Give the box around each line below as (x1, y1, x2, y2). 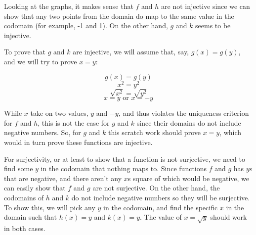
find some (4, 163, 33, 174)
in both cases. (4, 223, 45, 233)
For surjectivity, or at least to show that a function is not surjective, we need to (4, 153, 245, 164)
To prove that (4, 47, 46, 57)
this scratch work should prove (108, 127, 201, 138)
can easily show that (4, 183, 66, 193)
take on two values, (30, 108, 88, 118)
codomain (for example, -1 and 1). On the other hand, (4, 20, 168, 31)
